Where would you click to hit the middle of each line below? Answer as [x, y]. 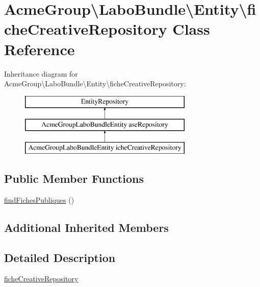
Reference [40, 49]
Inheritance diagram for [41, 73]
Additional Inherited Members [86, 227]
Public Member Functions [74, 178]
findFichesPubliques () [39, 199]
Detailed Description [60, 257]
